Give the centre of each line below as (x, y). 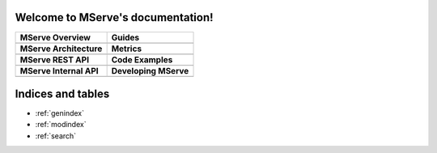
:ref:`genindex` (60, 113)
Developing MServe (150, 70)
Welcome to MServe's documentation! (114, 17)
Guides (125, 37)
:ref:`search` (56, 136)
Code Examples (142, 59)
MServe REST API (54, 59)
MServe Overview (55, 37)
